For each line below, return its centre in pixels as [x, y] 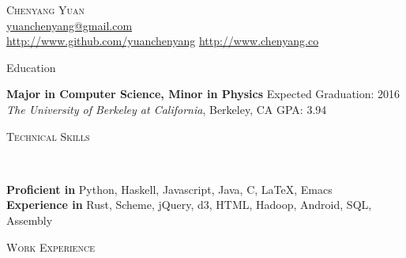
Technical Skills [48, 136]
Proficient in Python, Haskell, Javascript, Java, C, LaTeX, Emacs [169, 189]
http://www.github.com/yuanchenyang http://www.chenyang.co [163, 41]
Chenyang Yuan [46, 9]
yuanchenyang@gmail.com [70, 25]
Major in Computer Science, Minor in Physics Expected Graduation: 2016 [203, 94]
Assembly [30, 220]
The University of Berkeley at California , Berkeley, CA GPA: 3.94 [167, 109]
